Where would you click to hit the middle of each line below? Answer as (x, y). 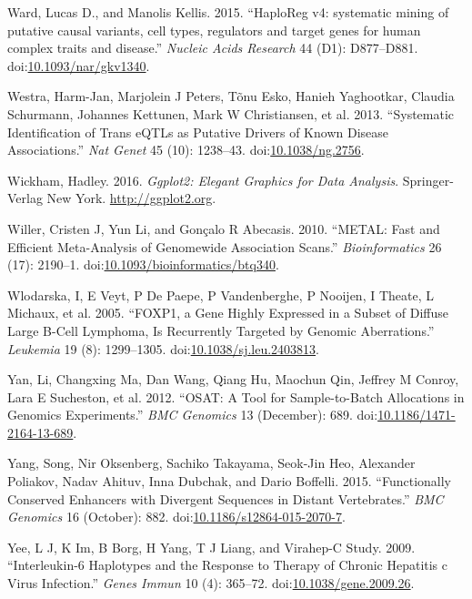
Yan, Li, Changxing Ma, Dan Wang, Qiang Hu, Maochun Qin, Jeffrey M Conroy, (233, 379)
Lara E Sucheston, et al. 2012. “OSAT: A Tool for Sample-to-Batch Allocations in (236, 396)
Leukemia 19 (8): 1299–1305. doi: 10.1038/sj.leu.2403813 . (163, 348)
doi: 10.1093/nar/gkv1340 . (79, 65)
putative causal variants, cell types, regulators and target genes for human (214, 30)
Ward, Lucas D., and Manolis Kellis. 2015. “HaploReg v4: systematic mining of (228, 12)
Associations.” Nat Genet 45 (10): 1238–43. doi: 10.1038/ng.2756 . (186, 150)
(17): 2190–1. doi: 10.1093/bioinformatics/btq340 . (143, 264)
